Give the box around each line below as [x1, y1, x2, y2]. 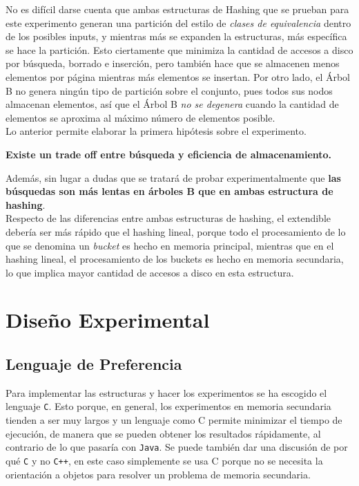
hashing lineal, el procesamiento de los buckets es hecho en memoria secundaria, [6, 252, 344, 266]
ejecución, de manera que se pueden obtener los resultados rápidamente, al [6, 426, 321, 440]
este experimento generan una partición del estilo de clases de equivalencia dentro [6, 15, 351, 30]
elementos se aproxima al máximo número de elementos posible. [6, 110, 275, 124]
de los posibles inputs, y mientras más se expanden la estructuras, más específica [6, 29, 347, 44]
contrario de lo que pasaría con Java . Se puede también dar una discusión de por [6, 440, 348, 454]
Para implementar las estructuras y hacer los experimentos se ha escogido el [6, 385, 327, 400]
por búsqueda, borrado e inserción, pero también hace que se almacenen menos [6, 56, 340, 71]
